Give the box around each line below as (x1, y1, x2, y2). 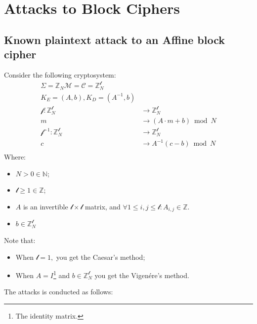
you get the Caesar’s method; (56, 251, 145, 262)
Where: (4, 152, 26, 162)
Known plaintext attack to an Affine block (4, 32, 225, 47)
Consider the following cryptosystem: (4, 69, 116, 80)
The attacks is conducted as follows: (4, 286, 113, 297)
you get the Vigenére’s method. (94, 270, 189, 280)
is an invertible (23, 201, 68, 211)
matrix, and (85, 201, 121, 211)
